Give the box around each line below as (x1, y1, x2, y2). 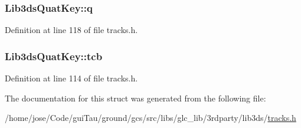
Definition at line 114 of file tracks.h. (5, 72, 138, 84)
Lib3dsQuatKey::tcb (5, 48, 103, 63)
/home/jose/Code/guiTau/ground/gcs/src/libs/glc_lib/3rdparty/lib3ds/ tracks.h (5, 111, 296, 124)
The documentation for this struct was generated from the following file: (5, 91, 266, 104)
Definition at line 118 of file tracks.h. (5, 24, 138, 36)
